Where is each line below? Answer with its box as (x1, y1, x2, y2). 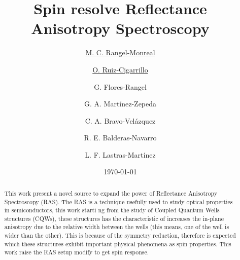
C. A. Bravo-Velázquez (85, 115, 156, 126)
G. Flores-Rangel (94, 81, 147, 92)
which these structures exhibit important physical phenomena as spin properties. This (4, 239, 231, 248)
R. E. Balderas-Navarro (84, 132, 157, 143)
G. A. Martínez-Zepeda (84, 98, 157, 109)
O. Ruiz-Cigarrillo (92, 64, 148, 75)
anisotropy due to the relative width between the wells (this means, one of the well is (4, 222, 229, 231)
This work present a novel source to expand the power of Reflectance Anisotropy (4, 189, 218, 197)
